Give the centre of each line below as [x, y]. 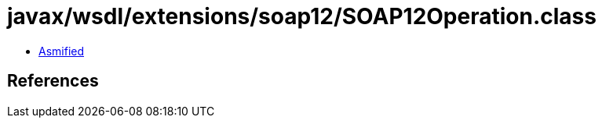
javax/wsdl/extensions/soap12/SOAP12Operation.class [302, 16]
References [53, 81]
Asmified [62, 51]
